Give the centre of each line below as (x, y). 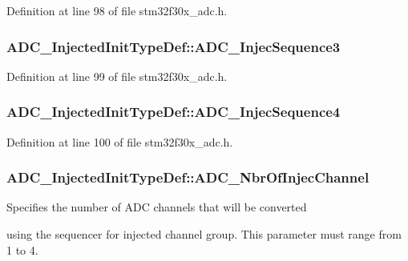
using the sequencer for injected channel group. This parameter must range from (204, 234)
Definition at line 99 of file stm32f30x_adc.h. (117, 76)
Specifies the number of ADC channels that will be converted (157, 207)
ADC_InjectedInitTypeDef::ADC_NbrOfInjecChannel (188, 177)
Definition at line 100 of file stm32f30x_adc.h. (120, 141)
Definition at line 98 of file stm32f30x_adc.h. (117, 10)
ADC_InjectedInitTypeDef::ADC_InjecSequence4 (174, 112)
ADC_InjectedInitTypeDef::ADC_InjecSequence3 (174, 46)
